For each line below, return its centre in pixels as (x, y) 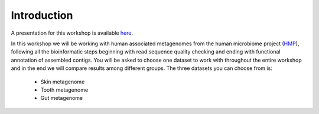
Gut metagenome (62, 98)
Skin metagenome (63, 82)
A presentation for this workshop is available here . (72, 33)
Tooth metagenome (64, 90)
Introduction (42, 15)
